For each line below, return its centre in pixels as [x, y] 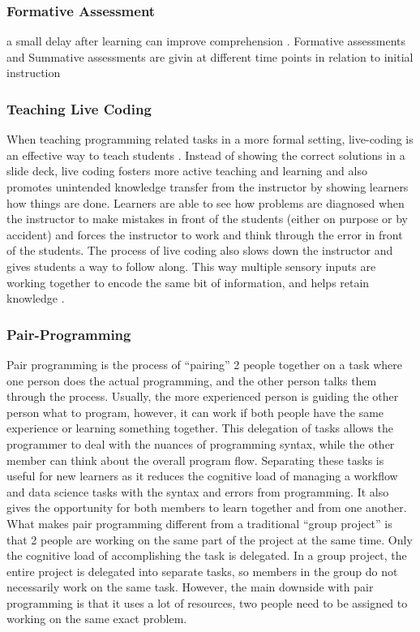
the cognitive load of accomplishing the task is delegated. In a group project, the [207, 555]
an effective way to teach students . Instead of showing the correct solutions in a [206, 155]
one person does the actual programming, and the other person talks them [192, 380]
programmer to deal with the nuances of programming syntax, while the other [201, 443]
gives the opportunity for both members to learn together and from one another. [207, 507]
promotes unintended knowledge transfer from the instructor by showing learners [208, 187]
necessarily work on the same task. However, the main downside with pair [190, 587]
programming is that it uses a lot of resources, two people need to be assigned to [207, 602]
